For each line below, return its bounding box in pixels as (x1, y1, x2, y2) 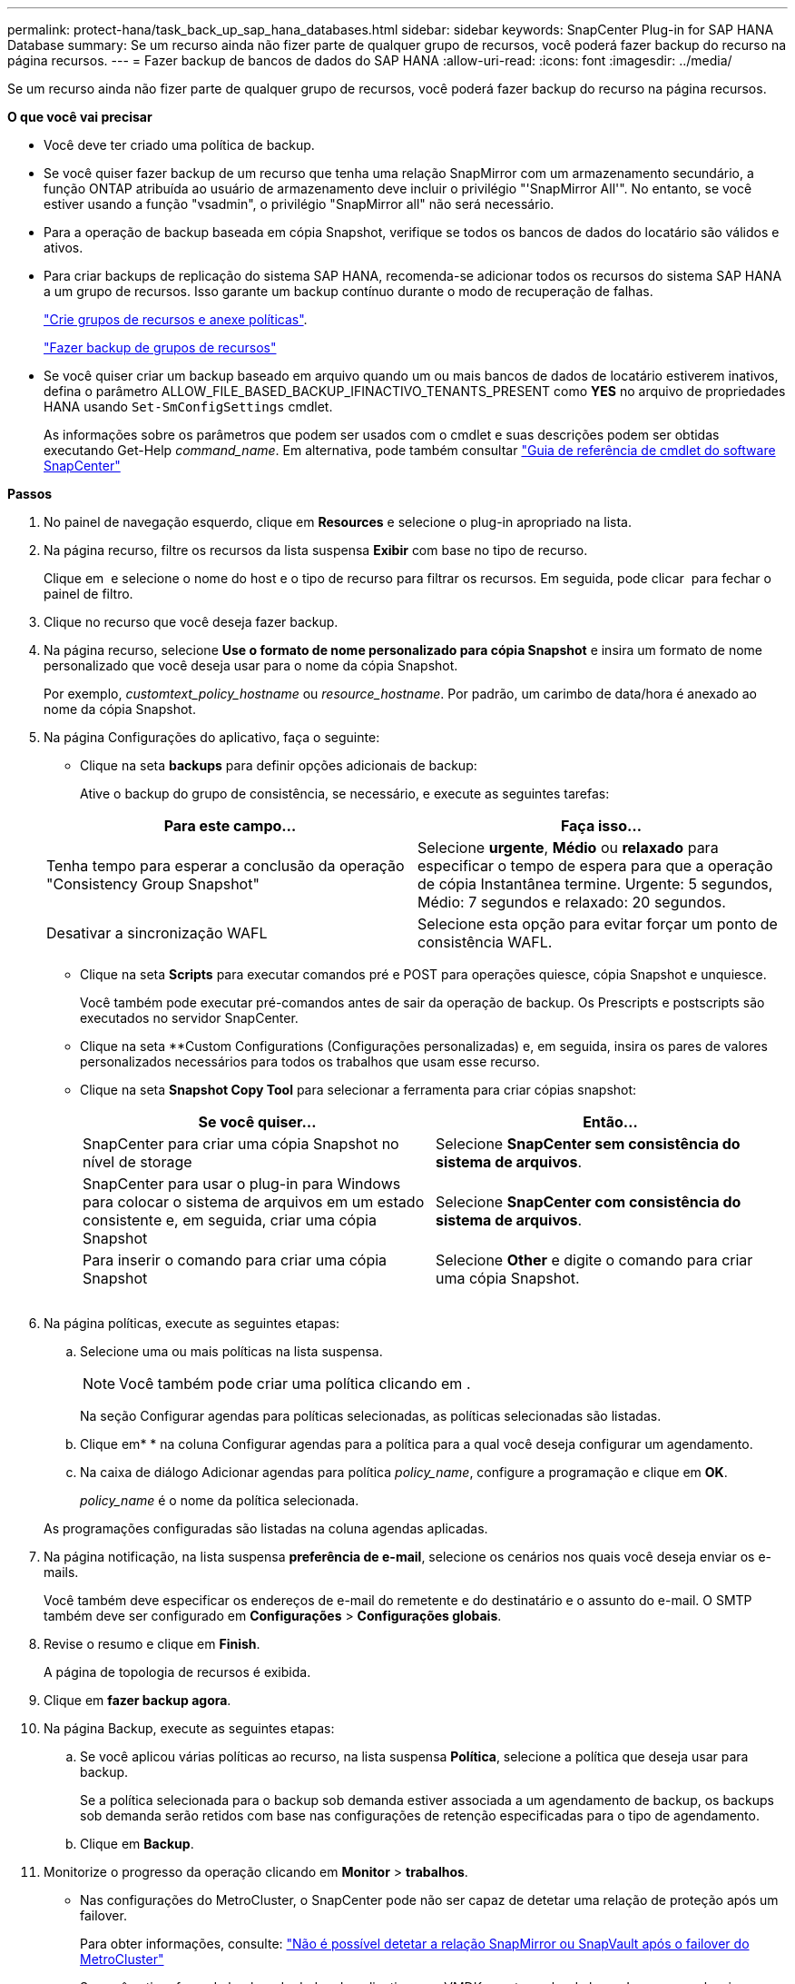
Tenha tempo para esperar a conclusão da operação (46, 857, 405, 875)
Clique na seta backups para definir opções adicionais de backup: (80, 758, 477, 773)
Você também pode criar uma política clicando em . (119, 1374, 471, 1393)
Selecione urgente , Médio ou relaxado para (417, 838, 719, 857)
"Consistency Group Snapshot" (46, 875, 260, 893)
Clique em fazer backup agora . (44, 1692, 231, 1708)
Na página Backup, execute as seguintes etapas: (44, 1721, 335, 1736)
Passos (7, 486, 53, 501)
